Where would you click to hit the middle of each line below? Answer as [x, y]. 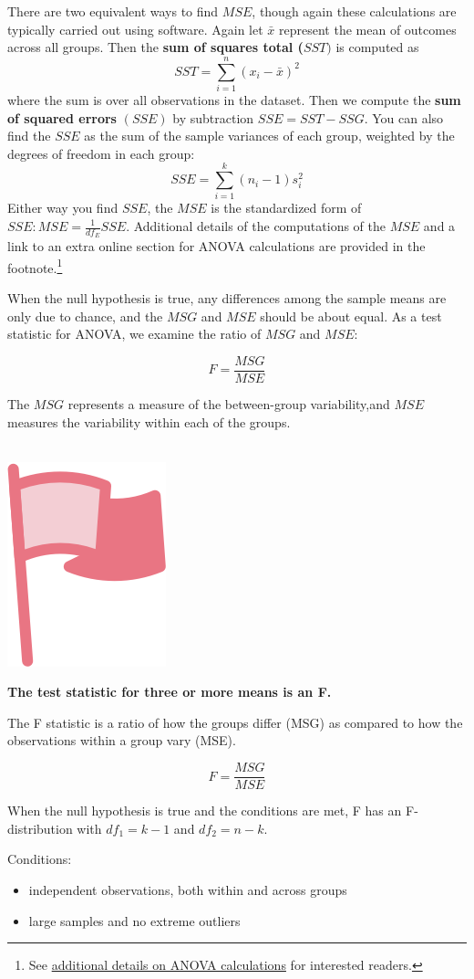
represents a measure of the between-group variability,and [229, 403]
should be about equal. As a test [351, 316]
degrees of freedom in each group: [101, 153]
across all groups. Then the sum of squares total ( [155, 47]
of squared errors [62, 117]
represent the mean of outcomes [368, 29]
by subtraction [213, 117]
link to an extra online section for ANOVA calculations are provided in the [216, 246]
